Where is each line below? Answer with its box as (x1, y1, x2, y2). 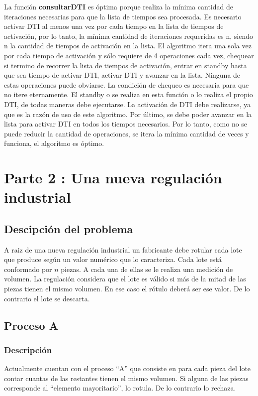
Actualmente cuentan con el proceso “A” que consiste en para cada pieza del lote (4, 363, 251, 374)
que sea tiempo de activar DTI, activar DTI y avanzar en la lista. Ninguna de (4, 70, 241, 80)
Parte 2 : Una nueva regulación (4, 167, 222, 188)
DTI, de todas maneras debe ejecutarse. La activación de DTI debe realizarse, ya (4, 99, 251, 109)
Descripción (4, 343, 52, 356)
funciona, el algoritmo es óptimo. (4, 138, 104, 148)
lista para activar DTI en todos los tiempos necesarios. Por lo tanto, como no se (4, 119, 248, 129)
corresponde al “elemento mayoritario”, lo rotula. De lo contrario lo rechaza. (4, 383, 236, 393)
